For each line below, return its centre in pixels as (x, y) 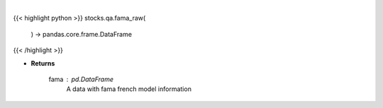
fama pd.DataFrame (81, 79)
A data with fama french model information (129, 89)
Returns (43, 63)
